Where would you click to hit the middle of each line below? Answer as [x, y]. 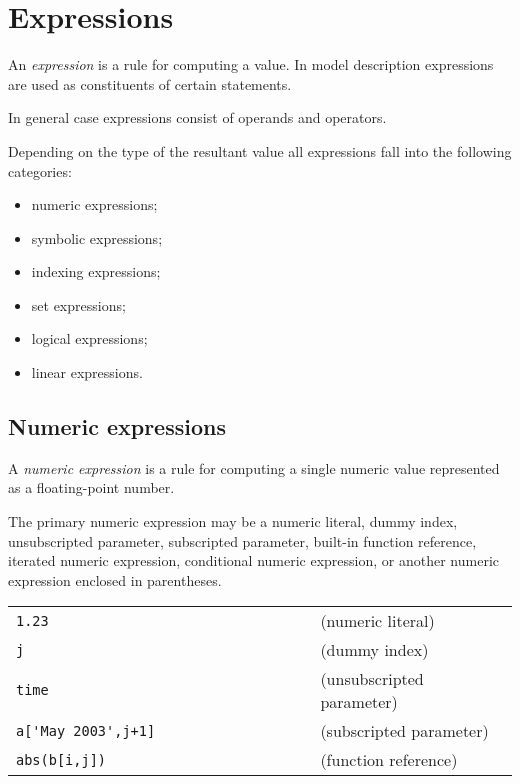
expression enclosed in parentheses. [115, 579]
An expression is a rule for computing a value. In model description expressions [251, 64]
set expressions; [78, 304]
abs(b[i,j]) [61, 759]
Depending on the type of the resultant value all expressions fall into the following [260, 150]
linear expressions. [87, 372]
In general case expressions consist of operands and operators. [197, 117]
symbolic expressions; [97, 237]
